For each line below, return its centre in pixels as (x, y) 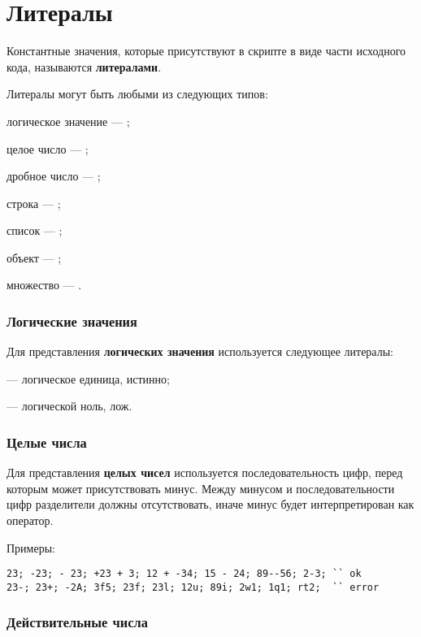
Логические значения (72, 321)
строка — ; (34, 203)
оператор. (30, 520)
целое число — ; (48, 148)
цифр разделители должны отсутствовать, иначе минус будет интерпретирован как (210, 504)
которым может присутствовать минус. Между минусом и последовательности (201, 488)
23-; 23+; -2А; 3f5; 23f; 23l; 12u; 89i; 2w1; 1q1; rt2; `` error (193, 587)
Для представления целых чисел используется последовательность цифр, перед (205, 472)
